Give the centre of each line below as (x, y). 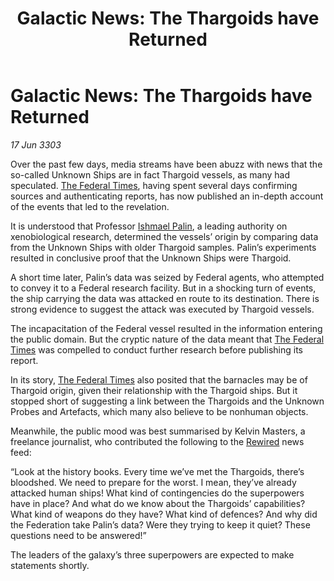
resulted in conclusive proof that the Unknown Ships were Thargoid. (151, 258)
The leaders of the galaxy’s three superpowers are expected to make (152, 554)
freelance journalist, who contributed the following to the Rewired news (157, 441)
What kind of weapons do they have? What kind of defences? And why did (164, 514)
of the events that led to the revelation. (90, 206)
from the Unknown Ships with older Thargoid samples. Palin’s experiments (163, 247)
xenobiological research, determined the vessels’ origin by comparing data (164, 236)
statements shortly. (50, 565)
